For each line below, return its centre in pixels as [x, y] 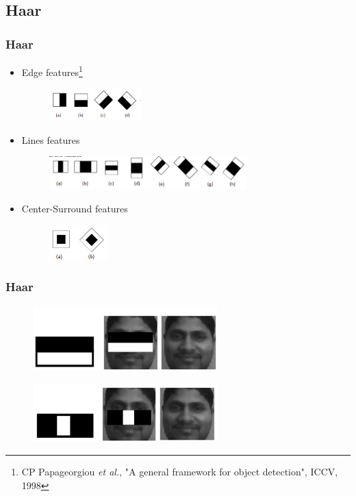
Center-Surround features [75, 209]
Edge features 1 [52, 71]
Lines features [51, 139]
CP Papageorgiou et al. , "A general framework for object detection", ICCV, [180, 471]
